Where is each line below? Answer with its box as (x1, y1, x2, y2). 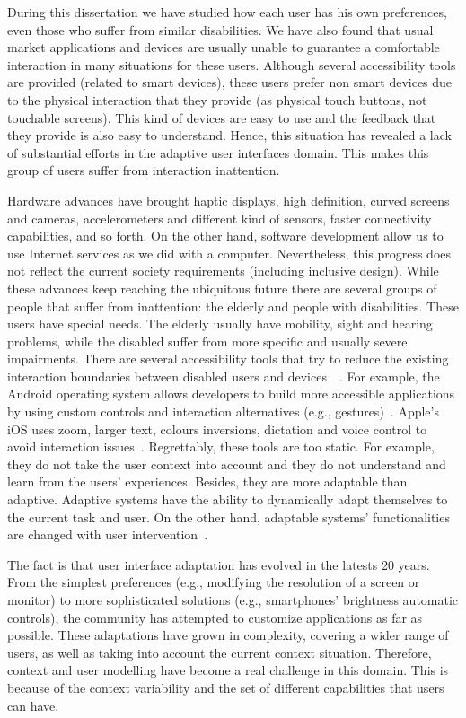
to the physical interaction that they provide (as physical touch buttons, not (7, 90, 427, 109)
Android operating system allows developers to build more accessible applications (7, 384, 455, 403)
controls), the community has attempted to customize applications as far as (7, 608, 423, 626)
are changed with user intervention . (7, 525, 208, 544)
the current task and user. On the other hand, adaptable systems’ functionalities (7, 507, 450, 526)
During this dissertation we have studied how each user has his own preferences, (7, 3, 447, 21)
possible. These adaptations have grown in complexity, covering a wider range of (7, 626, 449, 644)
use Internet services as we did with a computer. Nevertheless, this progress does (7, 243, 452, 262)
